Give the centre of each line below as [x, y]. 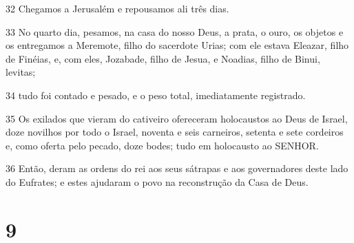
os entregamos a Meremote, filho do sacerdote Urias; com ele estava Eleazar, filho [177, 45]
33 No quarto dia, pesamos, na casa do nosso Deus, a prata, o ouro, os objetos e [175, 31]
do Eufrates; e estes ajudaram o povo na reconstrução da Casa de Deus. [157, 181]
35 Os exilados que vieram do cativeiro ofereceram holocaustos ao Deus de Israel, [177, 118]
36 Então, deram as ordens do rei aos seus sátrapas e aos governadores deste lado [177, 168]
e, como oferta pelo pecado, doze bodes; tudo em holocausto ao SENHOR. [162, 145]
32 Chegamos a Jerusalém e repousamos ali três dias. [117, 8]
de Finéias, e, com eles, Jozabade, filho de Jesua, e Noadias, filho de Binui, [163, 58]
